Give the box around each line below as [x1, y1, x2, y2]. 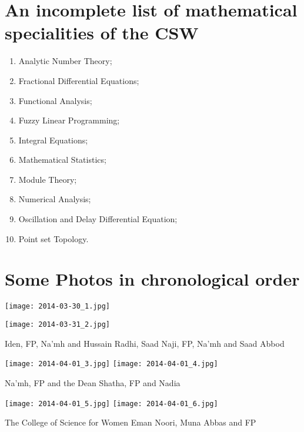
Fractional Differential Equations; [18, 74, 139, 86]
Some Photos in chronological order [5, 267, 300, 291]
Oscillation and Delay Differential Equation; [18, 213, 178, 225]
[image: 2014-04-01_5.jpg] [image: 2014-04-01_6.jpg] [5, 399, 218, 408]
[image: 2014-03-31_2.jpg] [5, 320, 110, 329]
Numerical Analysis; [18, 193, 91, 205]
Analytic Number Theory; [18, 55, 112, 67]
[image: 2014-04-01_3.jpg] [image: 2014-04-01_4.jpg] [5, 360, 218, 369]
